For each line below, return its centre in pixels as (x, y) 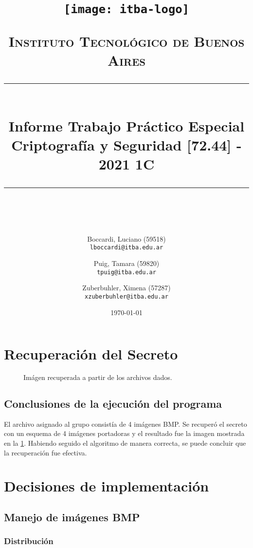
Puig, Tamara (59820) (126, 263)
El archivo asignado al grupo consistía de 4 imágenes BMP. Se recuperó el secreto (126, 424)
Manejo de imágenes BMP (72, 517)
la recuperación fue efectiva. (45, 452)
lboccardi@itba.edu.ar (126, 248)
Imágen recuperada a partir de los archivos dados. (98, 377)
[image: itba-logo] (126, 9)
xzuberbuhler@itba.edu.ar (126, 296)
